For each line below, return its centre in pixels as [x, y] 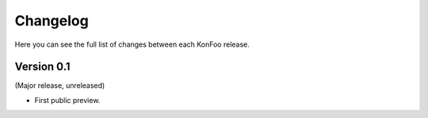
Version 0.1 [42, 67]
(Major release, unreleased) [60, 86]
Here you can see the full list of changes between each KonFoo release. [132, 44]
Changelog [52, 21]
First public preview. [67, 100]
